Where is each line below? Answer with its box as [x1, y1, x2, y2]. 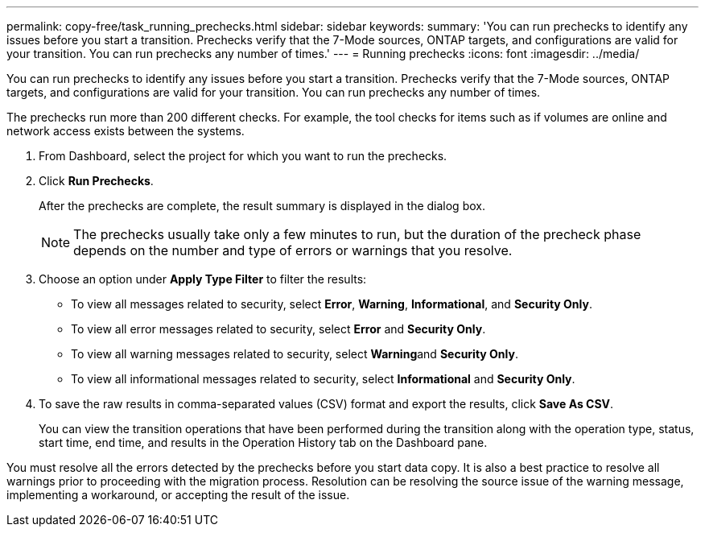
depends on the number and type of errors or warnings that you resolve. [73, 242, 513, 258]
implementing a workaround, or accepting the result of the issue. [6, 488, 350, 502]
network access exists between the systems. [6, 124, 245, 138]
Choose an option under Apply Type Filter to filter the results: [39, 272, 367, 286]
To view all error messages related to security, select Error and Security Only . [71, 322, 486, 336]
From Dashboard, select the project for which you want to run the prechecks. [39, 149, 447, 163]
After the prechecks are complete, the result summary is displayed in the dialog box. [39, 199, 485, 213]
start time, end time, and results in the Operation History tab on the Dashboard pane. [39, 436, 488, 449]
